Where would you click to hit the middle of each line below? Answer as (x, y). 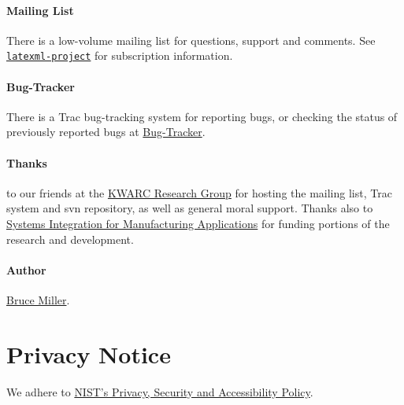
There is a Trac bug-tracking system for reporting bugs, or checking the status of (202, 116)
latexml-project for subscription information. (120, 55)
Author (26, 269)
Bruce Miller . (38, 300)
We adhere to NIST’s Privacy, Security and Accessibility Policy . (160, 391)
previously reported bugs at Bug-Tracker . (106, 132)
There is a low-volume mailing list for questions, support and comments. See (191, 40)
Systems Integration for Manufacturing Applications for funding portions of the (198, 224)
